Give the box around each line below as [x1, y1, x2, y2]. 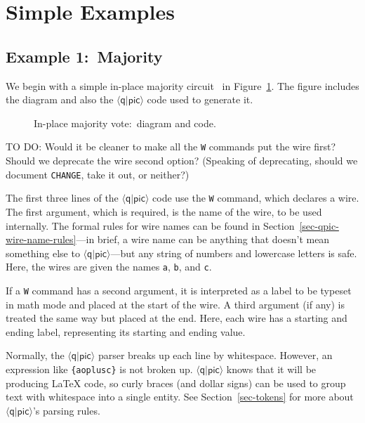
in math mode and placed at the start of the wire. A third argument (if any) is [6, 297, 345, 311]
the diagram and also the [6, 92, 114, 107]
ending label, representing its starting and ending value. [6, 324, 246, 339]
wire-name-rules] [6, 232, 77, 247]
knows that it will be [226, 361, 317, 376]
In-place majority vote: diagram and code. [34, 115, 216, 130]
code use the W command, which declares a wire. [152, 190, 359, 205]
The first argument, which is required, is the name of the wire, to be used [6, 204, 322, 219]
